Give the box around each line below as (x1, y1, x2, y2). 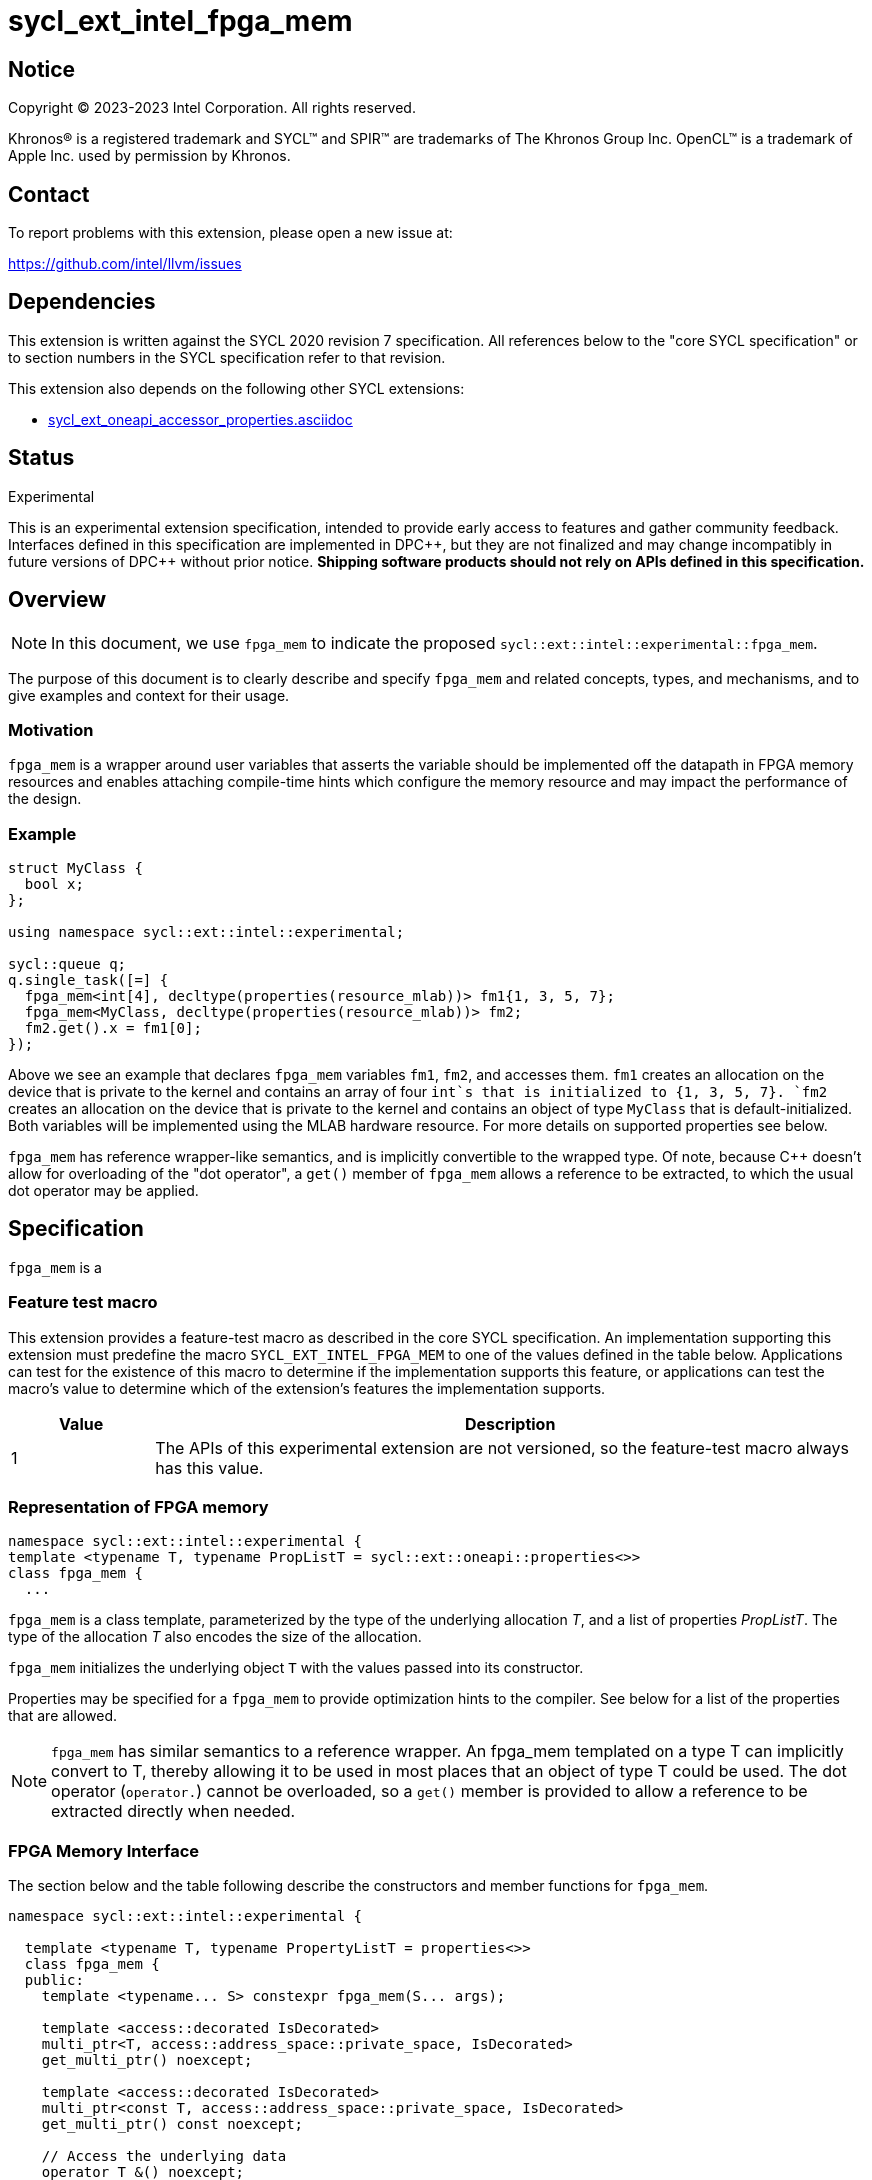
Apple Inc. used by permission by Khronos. (8, 147, 291, 165)
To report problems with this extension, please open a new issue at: (8, 224, 453, 242)
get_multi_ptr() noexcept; (41, 2052, 253, 2069)
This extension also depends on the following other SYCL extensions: (8, 379, 465, 397)
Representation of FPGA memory (8, 1497, 269, 1518)
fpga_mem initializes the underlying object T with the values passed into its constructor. (8, 1659, 584, 1677)
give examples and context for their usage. (8, 686, 290, 704)
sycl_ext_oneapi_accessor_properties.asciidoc (48, 410, 353, 428)
